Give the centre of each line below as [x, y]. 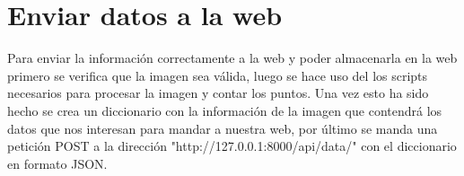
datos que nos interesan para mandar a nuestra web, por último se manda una [223, 128]
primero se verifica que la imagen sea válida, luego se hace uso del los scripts [218, 75]
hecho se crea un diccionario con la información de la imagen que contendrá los [225, 110]
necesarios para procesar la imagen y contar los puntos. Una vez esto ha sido [218, 93]
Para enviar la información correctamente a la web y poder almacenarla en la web [232, 58]
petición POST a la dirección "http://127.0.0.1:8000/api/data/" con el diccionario [232, 146]
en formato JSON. [57, 163]
